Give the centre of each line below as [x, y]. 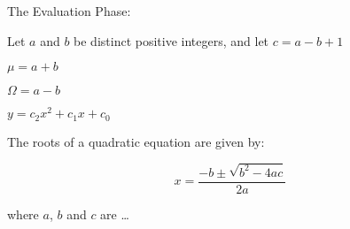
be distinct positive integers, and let [171, 40]
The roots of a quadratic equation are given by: [136, 141]
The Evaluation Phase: [69, 11]
